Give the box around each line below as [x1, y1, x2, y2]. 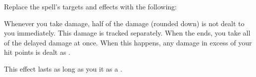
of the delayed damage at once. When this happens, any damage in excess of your [4, 37, 252, 47]
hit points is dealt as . [4, 47, 71, 57]
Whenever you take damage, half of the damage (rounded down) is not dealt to [4, 18, 245, 28]
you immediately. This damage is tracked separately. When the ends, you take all [4, 28, 251, 38]
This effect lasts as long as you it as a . [4, 63, 122, 74]
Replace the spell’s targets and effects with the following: [4, 1, 177, 11]
